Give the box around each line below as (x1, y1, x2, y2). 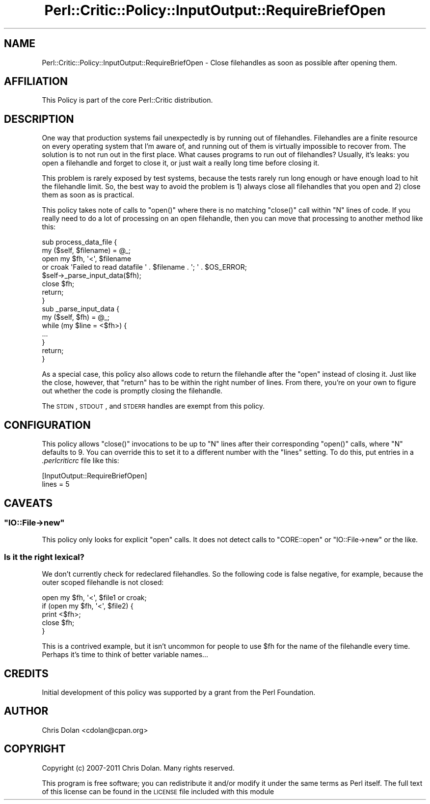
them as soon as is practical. (42, 191, 134, 199)
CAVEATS (4, 497, 53, 509)
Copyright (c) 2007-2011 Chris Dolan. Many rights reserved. (42, 763, 235, 772)
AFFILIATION (4, 75, 68, 88)
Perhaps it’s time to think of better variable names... (42, 650, 209, 659)
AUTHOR (4, 705, 49, 718)
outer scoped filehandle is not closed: (42, 578, 164, 587)
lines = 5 (42, 480, 70, 489)
